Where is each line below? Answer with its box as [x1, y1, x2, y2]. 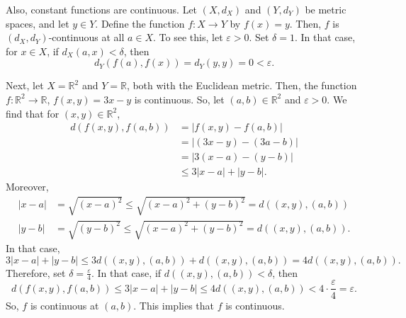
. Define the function [95, 16, 185, 30]
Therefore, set [6, 265, 66, 280]
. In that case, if [91, 265, 162, 280]
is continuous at [30, 297, 99, 312]
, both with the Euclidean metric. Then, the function [126, 78, 357, 93]
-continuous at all [48, 30, 125, 45]
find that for [6, 106, 60, 120]
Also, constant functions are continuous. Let [6, 2, 198, 16]
